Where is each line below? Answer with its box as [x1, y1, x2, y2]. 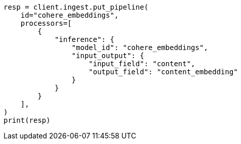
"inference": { [55, 35, 115, 43]
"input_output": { [71, 52, 144, 60]
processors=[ [20, 19, 72, 27]
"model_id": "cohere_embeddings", [71, 43, 208, 52]
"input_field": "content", [88, 60, 196, 68]
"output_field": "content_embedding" [88, 68, 238, 76]
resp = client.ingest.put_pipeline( [4, 3, 149, 11]
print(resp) [4, 116, 51, 124]
